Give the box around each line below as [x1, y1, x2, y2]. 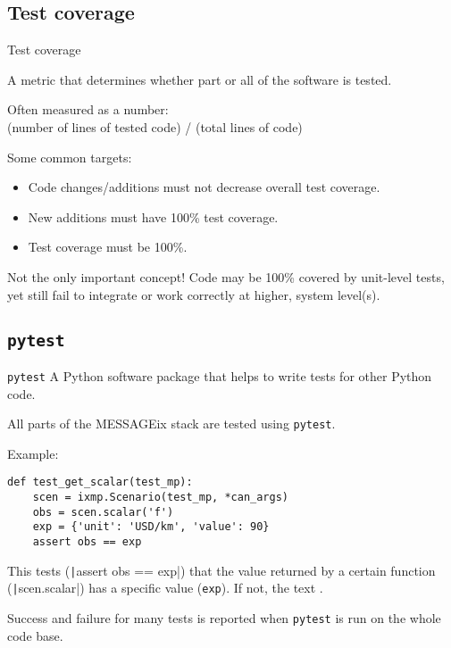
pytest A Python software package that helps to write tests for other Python [7, 366, 432, 385]
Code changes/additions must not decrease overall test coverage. [28, 178, 380, 196]
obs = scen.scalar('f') [32, 505, 174, 519]
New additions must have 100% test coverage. [28, 207, 279, 226]
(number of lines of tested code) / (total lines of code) [7, 117, 303, 136]
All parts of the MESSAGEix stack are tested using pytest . [7, 414, 336, 433]
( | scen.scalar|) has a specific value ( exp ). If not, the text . [7, 578, 323, 597]
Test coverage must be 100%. [28, 237, 188, 256]
